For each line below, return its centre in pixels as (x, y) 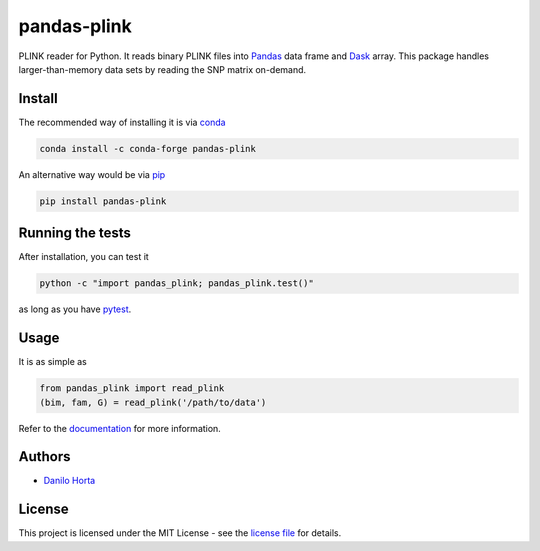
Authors (44, 456)
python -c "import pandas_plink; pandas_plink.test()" (176, 283)
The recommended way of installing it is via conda (122, 122)
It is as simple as (52, 362)
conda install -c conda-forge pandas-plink (148, 148)
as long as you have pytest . (75, 309)
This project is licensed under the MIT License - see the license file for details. (180, 533)
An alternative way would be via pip (92, 174)
